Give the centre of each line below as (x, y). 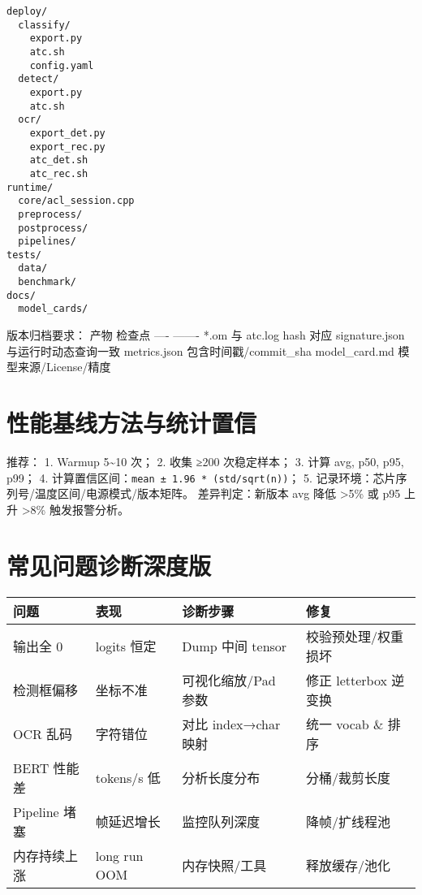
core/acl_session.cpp (76, 201)
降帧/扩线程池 (348, 821)
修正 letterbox (346, 680)
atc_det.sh (59, 160)
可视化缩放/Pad (229, 680)
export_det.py (67, 133)
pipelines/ (47, 242)
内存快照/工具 (224, 865)
